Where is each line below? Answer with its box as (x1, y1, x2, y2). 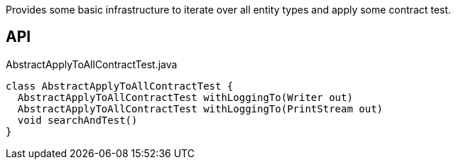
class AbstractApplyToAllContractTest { (6, 80, 234, 92)
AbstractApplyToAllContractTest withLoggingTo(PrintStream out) (17, 102, 384, 115)
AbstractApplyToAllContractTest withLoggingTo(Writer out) (17, 91, 353, 103)
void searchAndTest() (17, 114, 138, 126)
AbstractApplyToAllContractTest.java (6, 58, 178, 70)
